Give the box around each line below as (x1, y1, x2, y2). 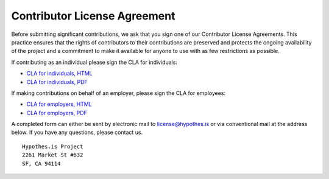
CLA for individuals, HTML (26, 70, 93, 77)
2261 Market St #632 (22, 152, 83, 158)
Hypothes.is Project (22, 143, 83, 150)
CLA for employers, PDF (26, 109, 88, 116)
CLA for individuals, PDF (26, 78, 88, 85)
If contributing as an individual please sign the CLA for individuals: (11, 58, 178, 66)
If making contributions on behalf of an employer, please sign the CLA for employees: (11, 89, 226, 97)
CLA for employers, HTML (26, 100, 93, 108)
